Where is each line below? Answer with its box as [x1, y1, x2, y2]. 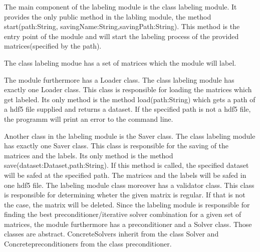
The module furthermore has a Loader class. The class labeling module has [4, 74, 234, 85]
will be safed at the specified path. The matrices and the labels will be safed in [4, 169, 246, 180]
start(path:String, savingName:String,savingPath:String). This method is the [4, 21, 240, 32]
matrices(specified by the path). [4, 41, 102, 51]
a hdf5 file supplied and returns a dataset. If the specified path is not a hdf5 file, [4, 104, 251, 114]
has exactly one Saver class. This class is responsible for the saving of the [4, 140, 229, 151]
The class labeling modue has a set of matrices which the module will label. [4, 57, 236, 68]
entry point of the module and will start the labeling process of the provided [4, 31, 239, 41]
